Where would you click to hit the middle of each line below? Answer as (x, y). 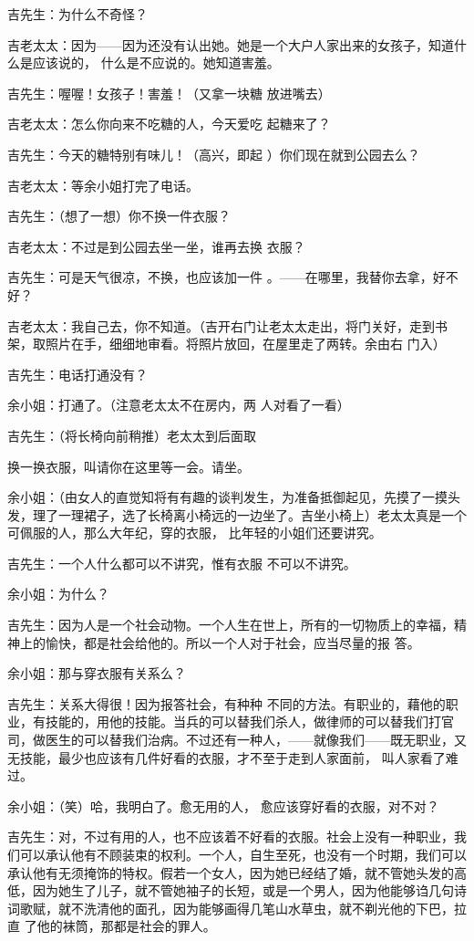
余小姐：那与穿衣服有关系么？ (97, 673)
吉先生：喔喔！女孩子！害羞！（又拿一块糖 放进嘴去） (169, 93)
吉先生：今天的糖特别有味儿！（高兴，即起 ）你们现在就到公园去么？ (214, 154)
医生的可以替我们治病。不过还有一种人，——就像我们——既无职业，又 (256, 740)
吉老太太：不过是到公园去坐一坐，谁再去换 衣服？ (156, 246)
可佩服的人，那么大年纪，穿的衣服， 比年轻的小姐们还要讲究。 (195, 533)
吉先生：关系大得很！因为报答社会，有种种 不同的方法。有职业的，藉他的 (227, 703)
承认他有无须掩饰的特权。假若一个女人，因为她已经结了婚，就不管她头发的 (231, 872)
